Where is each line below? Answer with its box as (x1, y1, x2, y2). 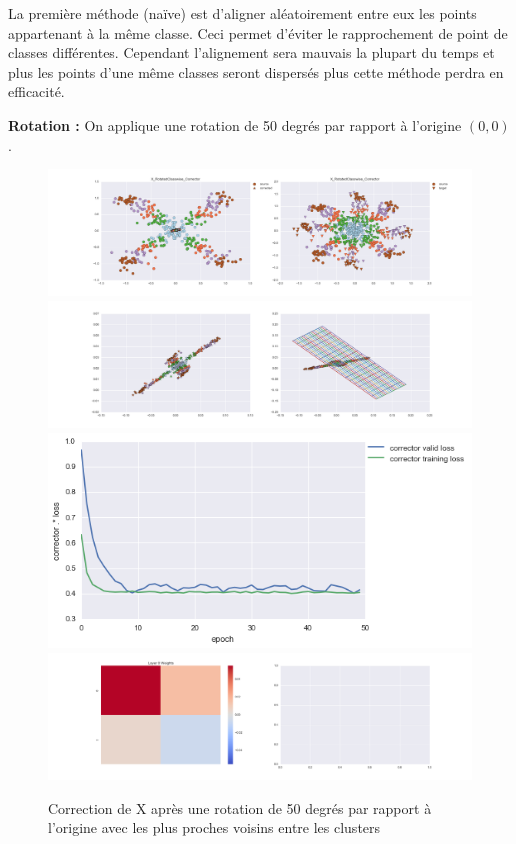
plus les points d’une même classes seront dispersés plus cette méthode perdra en (8, 61, 504, 82)
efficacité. (8, 81, 65, 102)
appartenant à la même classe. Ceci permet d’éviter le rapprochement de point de (8, 22, 508, 43)
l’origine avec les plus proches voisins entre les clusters (48, 817, 381, 838)
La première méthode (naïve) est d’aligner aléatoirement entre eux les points (8, 3, 477, 23)
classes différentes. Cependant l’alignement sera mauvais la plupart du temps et (8, 42, 495, 63)
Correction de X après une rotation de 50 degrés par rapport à (48, 797, 432, 818)
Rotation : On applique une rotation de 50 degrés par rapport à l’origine (8, 114, 462, 135)
